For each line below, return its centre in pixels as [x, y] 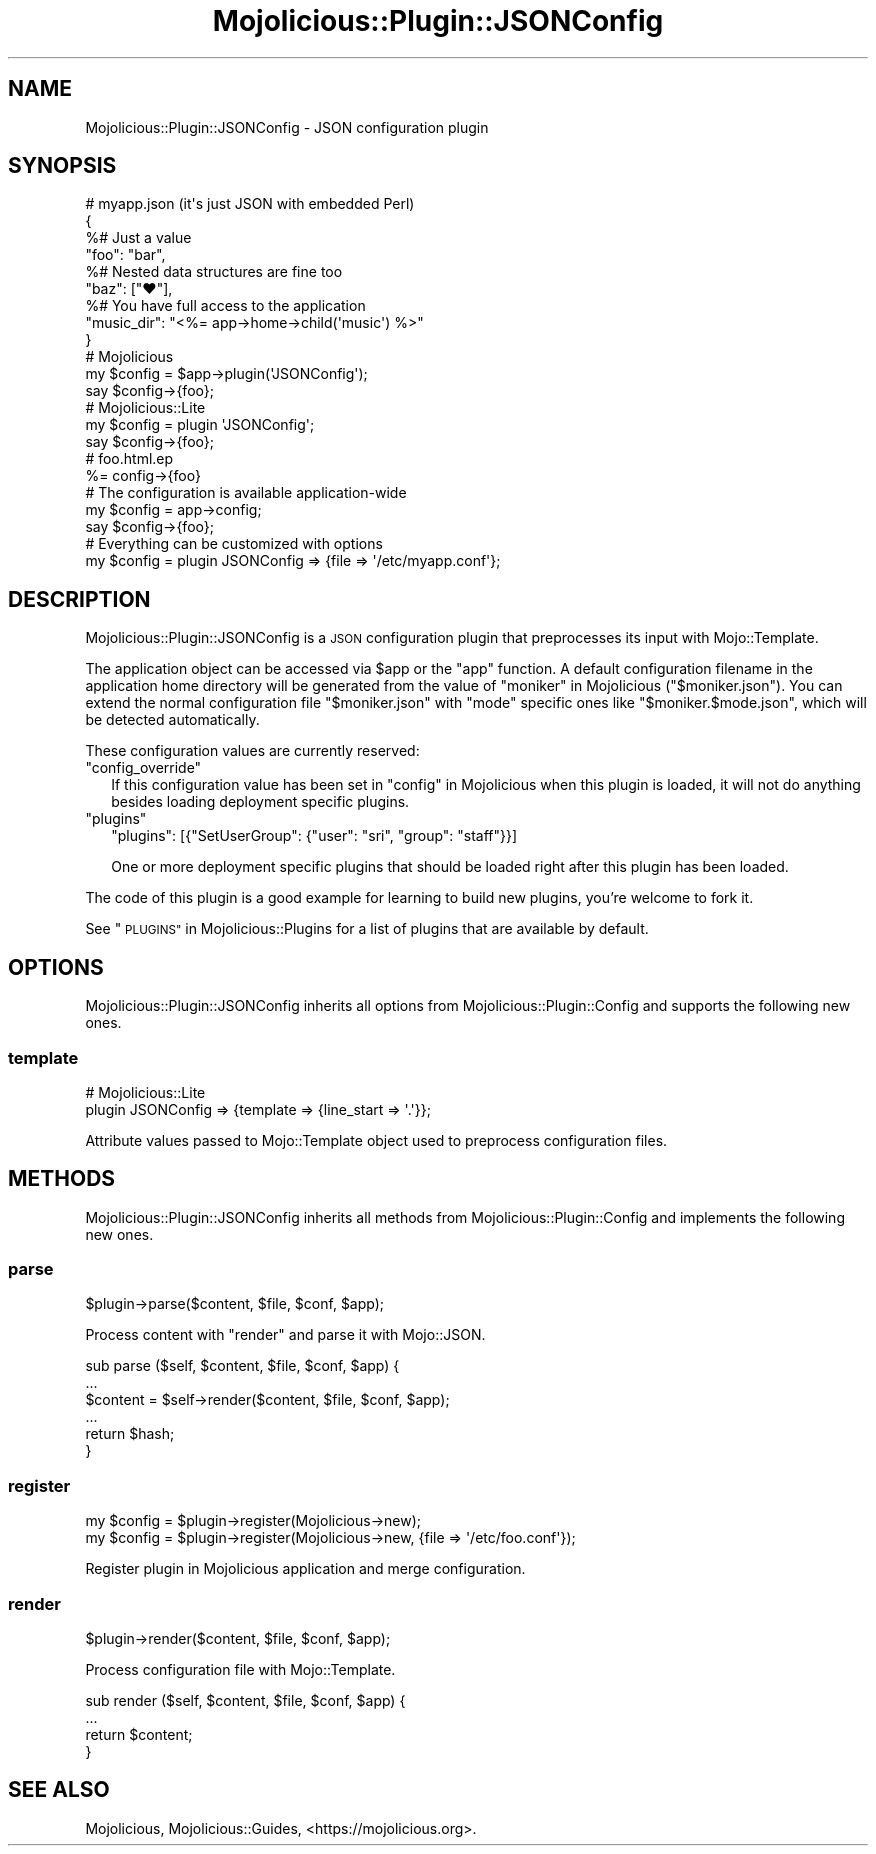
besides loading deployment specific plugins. [260, 802]
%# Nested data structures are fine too [214, 272]
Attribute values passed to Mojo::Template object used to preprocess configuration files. [376, 1140]
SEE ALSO [59, 1790]
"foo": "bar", [125, 255]
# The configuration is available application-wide [246, 493]
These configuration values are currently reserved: [252, 751]
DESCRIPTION [79, 599]
